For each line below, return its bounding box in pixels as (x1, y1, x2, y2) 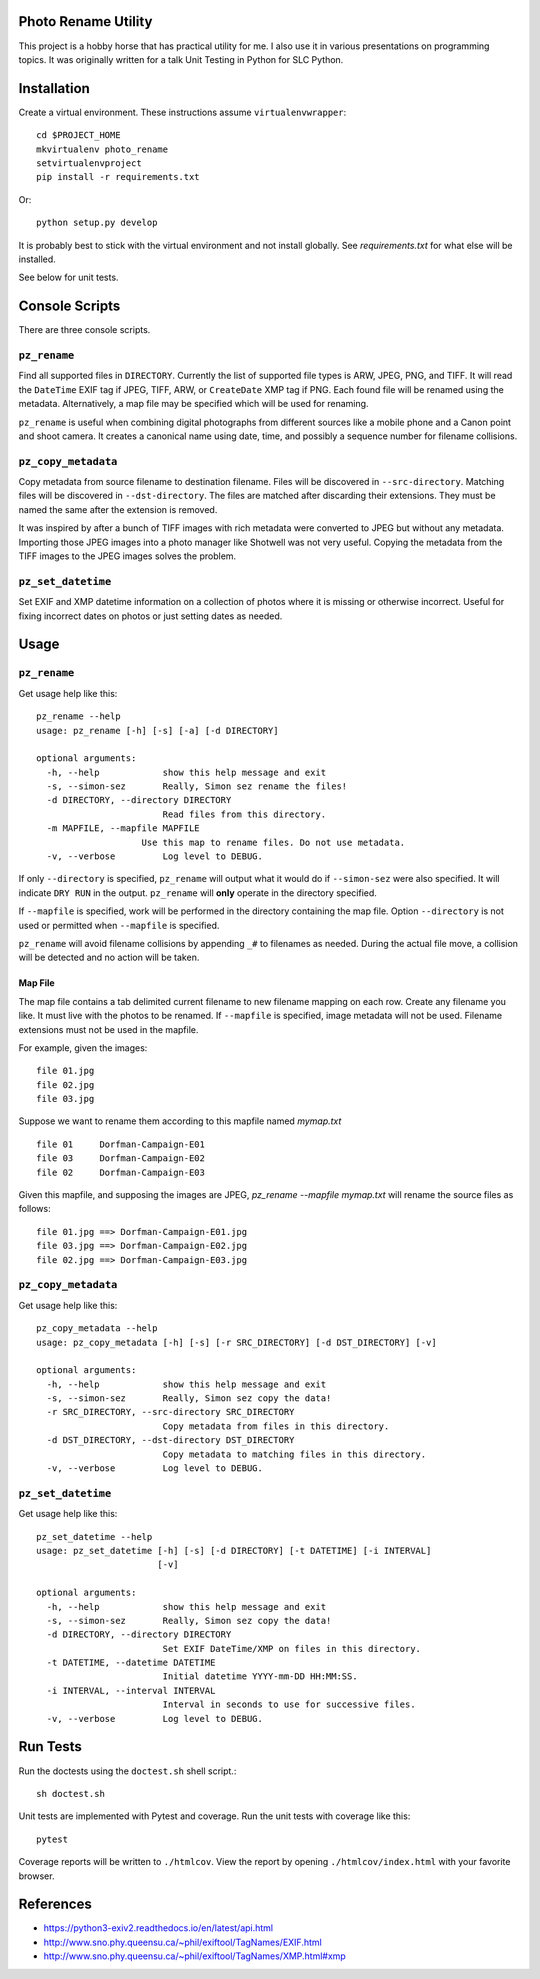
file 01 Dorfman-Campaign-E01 (36, 1138, 205, 1150)
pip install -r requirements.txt (36, 171, 200, 183)
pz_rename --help (36, 711, 121, 722)
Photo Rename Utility (18, 13, 153, 30)
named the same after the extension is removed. (18, 503, 218, 515)
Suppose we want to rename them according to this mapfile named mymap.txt (18, 1115, 342, 1127)
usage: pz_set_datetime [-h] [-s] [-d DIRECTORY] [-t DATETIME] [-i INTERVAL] (36, 1545, 432, 1556)
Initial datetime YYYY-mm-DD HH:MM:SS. (162, 1671, 359, 1682)
